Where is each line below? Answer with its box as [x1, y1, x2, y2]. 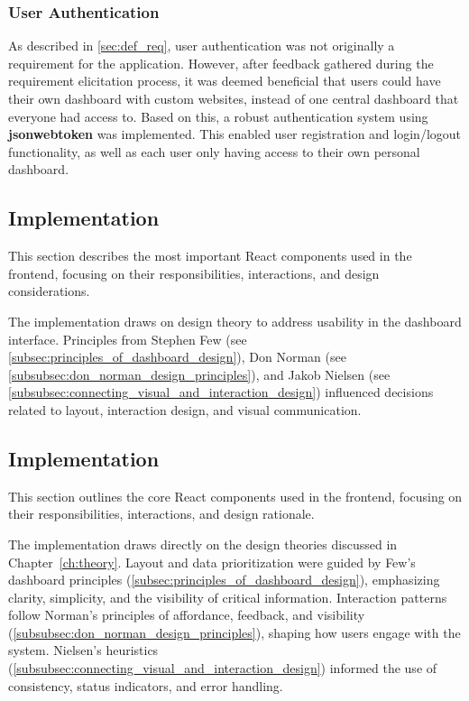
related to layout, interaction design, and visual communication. [8, 400, 362, 419]
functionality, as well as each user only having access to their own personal [8, 142, 420, 161]
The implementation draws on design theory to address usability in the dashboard [8, 311, 462, 330]
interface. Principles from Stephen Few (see [8, 329, 247, 348]
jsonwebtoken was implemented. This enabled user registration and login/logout [8, 125, 462, 143]
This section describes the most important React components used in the [8, 246, 412, 265]
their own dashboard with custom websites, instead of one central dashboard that [8, 89, 459, 107]
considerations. [8, 281, 90, 300]
